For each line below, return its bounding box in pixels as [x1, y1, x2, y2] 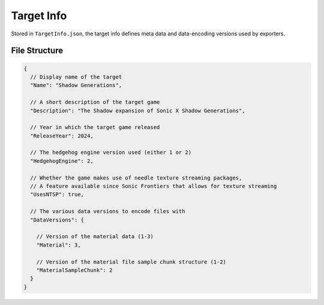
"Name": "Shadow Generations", [30, 82, 122, 89]
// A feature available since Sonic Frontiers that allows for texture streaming [30, 183, 277, 190]
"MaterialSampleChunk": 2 [36, 267, 113, 273]
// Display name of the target [30, 73, 122, 80]
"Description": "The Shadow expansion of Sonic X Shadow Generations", [30, 107, 245, 114]
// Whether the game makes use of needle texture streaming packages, [30, 174, 242, 181]
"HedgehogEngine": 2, [30, 157, 94, 165]
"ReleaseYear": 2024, [30, 132, 94, 139]
